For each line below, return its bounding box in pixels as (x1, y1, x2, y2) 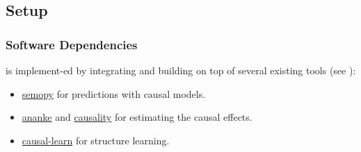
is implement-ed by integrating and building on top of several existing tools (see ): (6, 63, 356, 77)
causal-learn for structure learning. (22, 133, 170, 147)
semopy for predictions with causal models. (22, 86, 206, 101)
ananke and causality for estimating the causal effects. (22, 110, 252, 124)
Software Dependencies (6, 35, 138, 53)
